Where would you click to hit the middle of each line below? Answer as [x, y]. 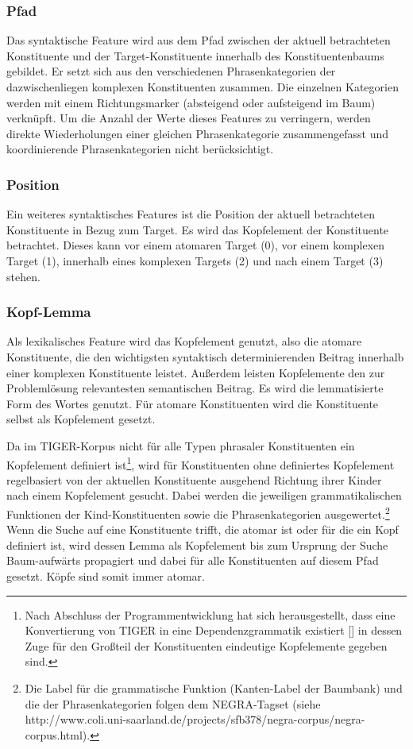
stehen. [23, 276]
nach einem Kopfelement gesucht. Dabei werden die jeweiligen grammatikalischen [204, 495]
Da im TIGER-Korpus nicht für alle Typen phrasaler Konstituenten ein [181, 445]
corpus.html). [58, 734]
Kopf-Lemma [49, 312]
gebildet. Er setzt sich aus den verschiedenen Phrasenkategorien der [171, 71]
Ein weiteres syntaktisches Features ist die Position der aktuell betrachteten [191, 214]
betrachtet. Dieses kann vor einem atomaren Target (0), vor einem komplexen [196, 245]
